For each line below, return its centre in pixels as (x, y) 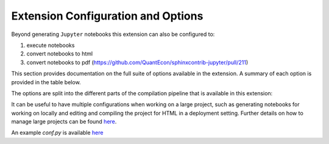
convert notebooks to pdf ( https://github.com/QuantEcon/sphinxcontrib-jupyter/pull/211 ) (137, 62)
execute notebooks (51, 45)
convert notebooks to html (60, 54)
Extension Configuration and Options (107, 16)
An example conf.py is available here (57, 133)
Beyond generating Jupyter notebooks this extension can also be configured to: (113, 34)
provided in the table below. (46, 82)
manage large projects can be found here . (64, 121)
